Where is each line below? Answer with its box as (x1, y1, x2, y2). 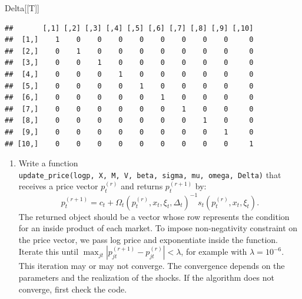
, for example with (181, 245, 247, 258)
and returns (121, 180, 163, 192)
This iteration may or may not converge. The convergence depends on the (18, 259, 285, 272)
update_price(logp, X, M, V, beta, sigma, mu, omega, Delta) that (18, 168, 281, 180)
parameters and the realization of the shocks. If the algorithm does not (18, 271, 274, 284)
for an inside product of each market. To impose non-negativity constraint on (18, 222, 298, 234)
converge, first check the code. (18, 282, 127, 295)
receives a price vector (18, 180, 98, 192)
